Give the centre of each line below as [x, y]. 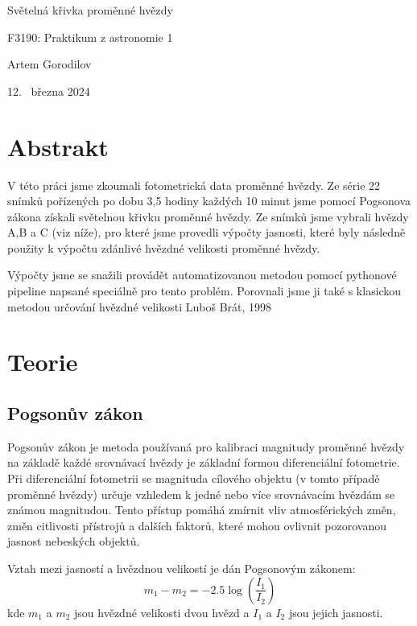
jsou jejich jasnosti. [336, 612]
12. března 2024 [49, 91]
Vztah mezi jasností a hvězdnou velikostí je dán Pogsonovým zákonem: [182, 568]
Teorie [43, 362]
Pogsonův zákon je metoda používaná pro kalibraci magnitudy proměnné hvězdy [206, 446]
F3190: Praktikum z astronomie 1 [90, 37]
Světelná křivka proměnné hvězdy [90, 10]
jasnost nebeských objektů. [74, 541]
